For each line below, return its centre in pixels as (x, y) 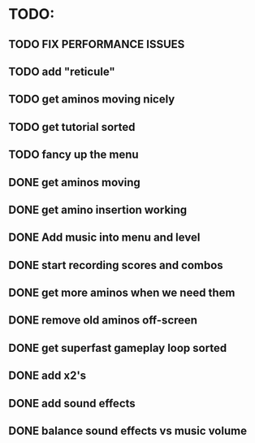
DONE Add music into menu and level (104, 238)
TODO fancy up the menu (74, 155)
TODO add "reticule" (62, 71)
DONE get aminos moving (74, 182)
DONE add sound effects (72, 403)
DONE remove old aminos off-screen (103, 321)
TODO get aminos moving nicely (92, 100)
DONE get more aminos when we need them (122, 293)
